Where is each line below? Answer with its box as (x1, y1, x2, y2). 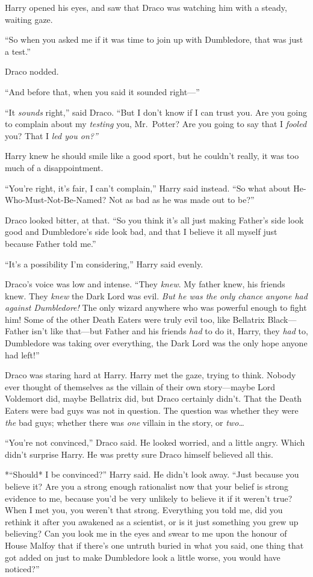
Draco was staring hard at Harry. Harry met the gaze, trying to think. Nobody (5, 369, 296, 381)
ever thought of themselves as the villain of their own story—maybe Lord (5, 380, 276, 393)
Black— (267, 313, 297, 325)
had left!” (5, 348, 40, 361)
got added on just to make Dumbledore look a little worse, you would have (5, 550, 280, 563)
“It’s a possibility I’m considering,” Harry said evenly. (5, 257, 203, 270)
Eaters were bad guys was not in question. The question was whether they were (5, 404, 299, 417)
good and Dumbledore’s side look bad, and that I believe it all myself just (5, 225, 277, 238)
